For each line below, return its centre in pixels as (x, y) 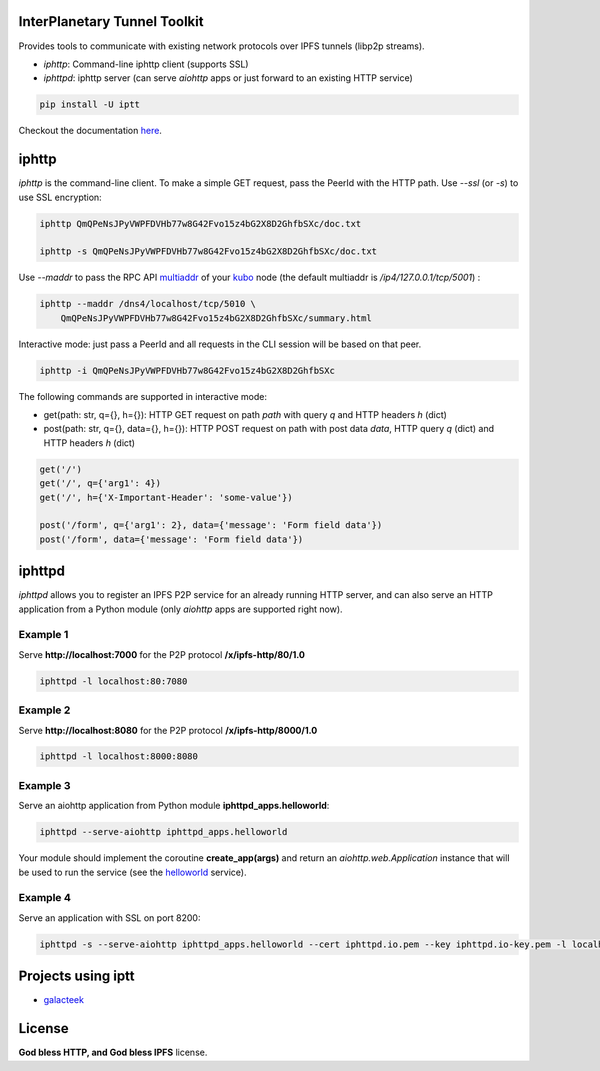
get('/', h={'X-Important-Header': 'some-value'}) (166, 497)
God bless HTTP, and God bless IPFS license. (113, 1052)
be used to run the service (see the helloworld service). (132, 872)
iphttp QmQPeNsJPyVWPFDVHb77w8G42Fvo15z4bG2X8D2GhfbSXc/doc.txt (200, 223)
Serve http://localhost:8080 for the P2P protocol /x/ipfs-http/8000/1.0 (168, 730)
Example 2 (44, 710)
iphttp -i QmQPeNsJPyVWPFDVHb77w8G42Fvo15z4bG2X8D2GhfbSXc (187, 370)
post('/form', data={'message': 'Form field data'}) (171, 539)
